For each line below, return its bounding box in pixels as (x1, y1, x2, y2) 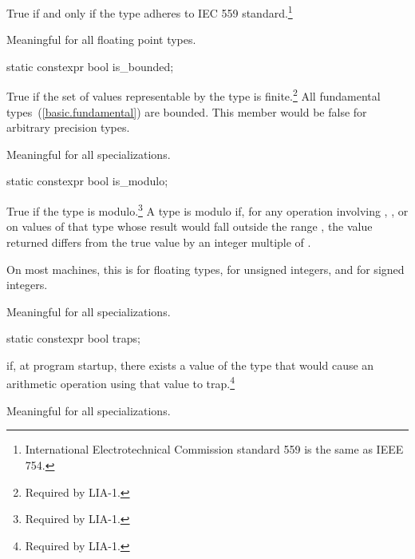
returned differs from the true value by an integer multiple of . (6, 233, 311, 250)
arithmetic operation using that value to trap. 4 (6, 373, 235, 392)
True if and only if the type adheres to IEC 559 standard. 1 (6, 2, 293, 21)
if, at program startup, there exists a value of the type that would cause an (6, 356, 374, 373)
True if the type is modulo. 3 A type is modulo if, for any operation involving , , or (6, 200, 409, 219)
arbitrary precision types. (6, 119, 130, 136)
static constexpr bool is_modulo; (6, 172, 168, 189)
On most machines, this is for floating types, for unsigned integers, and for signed (6, 260, 405, 277)
